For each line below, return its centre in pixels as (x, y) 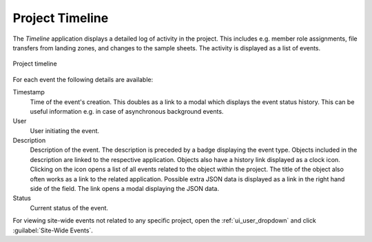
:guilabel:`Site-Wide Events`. (53, 230)
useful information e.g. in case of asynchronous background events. (127, 111)
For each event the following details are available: (83, 79)
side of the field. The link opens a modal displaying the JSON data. (125, 189)
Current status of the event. (69, 208)
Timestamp (29, 92)
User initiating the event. (65, 130)
